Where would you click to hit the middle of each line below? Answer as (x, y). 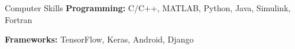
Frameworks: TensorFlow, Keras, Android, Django (99, 39)
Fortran (19, 19)
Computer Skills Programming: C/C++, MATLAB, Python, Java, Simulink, (148, 8)
